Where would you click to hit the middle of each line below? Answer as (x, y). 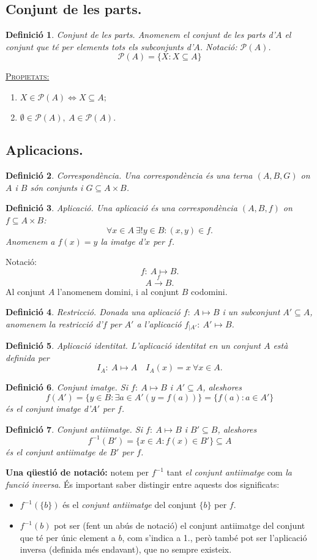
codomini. (209, 291)
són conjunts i (57, 187)
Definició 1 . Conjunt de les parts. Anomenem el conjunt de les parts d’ (140, 35)
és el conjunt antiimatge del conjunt (129, 505)
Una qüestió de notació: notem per (77, 472)
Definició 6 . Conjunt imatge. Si (67, 387)
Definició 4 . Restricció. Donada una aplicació (93, 312)
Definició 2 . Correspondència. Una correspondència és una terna (129, 175)
